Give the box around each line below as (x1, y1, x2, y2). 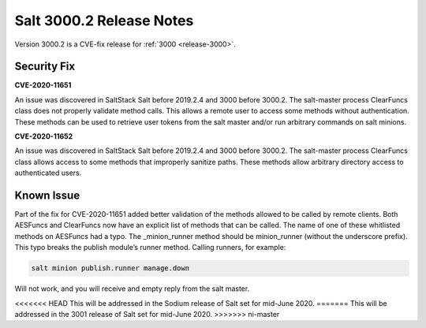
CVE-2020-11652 (14, 132, 73, 141)
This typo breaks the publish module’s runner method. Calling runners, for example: (14, 243, 286, 252)
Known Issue (14, 189, 80, 202)
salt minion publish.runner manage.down (31, 264, 189, 273)
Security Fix (14, 60, 75, 73)
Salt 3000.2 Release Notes (14, 12, 194, 29)
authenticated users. (14, 168, 82, 177)
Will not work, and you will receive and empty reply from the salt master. (14, 284, 250, 293)
